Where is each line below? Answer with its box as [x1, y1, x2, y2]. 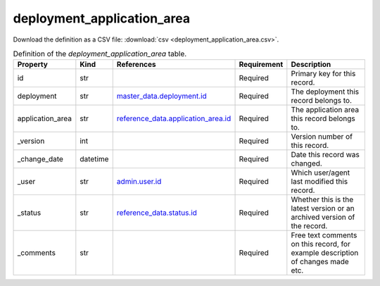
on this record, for [291, 240, 351, 249]
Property [17, 60, 49, 70]
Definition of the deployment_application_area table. [13, 49, 187, 59]
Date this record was [291, 150, 360, 160]
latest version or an [291, 204, 355, 213]
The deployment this [291, 87, 360, 97]
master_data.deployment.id [116, 92, 207, 101]
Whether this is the [291, 194, 354, 204]
